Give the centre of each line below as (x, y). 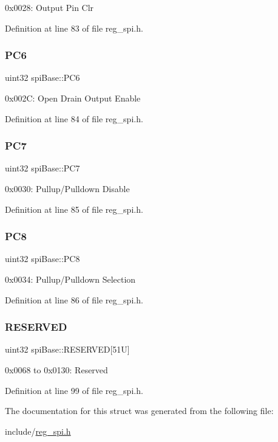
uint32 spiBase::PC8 (42, 259)
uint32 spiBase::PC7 (42, 168)
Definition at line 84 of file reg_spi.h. (74, 118)
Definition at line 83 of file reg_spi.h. (74, 28)
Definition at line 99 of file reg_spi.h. (74, 390)
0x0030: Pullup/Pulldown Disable (67, 188)
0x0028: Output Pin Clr (49, 7)
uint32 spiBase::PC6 (42, 78)
